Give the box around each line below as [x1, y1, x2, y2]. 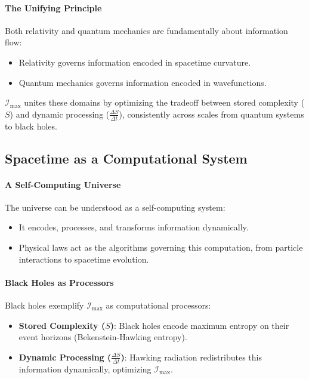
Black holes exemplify [5, 298, 84, 311]
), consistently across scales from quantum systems [119, 107, 304, 120]
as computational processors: [106, 298, 211, 311]
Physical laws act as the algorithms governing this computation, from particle [18, 241, 303, 253]
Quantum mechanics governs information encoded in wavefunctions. [18, 76, 267, 88]
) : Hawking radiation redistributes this [120, 350, 262, 363]
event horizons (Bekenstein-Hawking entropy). [18, 331, 187, 343]
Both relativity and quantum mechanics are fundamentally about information [5, 24, 288, 36]
